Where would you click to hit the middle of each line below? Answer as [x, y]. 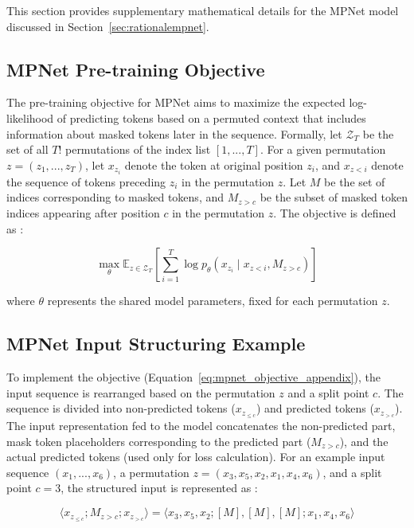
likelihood [30, 117]
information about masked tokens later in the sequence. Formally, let [174, 133]
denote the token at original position [214, 164]
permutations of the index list [138, 149]
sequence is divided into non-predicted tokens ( [121, 408]
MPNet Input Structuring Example [156, 344]
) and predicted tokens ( [315, 408]
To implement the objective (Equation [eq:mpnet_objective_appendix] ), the [194, 377]
